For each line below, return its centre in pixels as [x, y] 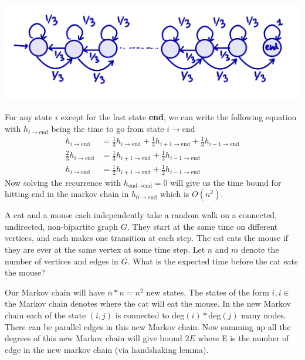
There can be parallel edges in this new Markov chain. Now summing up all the [148, 326]
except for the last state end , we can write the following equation [179, 117]
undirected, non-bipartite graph [62, 226]
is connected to [142, 315]
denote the [260, 249]
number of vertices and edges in [62, 261]
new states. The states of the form [208, 292]
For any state [29, 117]
